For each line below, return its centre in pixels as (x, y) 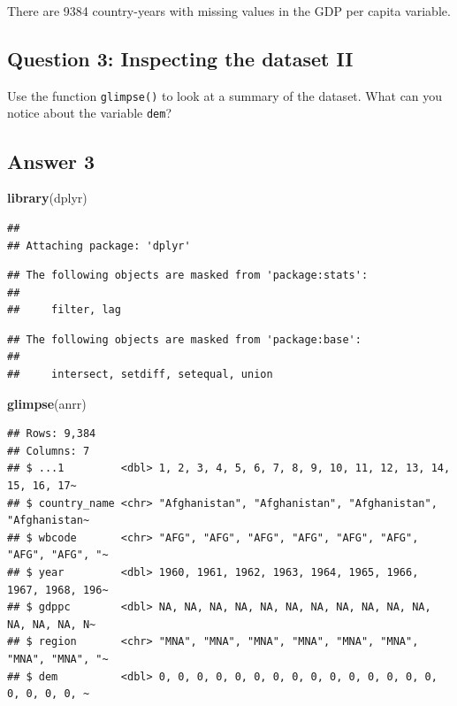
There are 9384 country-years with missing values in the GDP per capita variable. (229, 11)
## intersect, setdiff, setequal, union (140, 375)
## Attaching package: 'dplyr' (99, 246)
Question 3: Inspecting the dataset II (180, 58)
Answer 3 (51, 161)
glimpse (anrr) (47, 403)
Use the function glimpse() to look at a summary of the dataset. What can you (225, 95)
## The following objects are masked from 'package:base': (184, 339)
